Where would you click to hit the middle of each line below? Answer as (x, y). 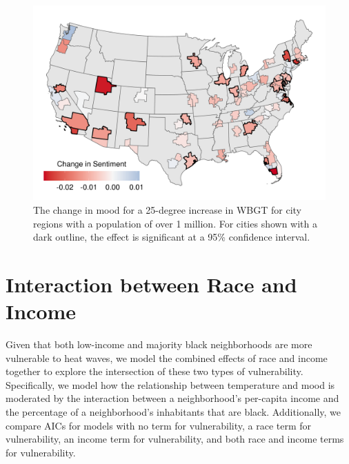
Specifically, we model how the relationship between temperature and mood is (170, 384)
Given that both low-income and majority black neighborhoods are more (159, 344)
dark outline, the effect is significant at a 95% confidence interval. (172, 237)
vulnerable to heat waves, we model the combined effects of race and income (167, 357)
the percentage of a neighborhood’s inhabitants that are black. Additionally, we (173, 412)
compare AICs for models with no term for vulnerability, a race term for (159, 425)
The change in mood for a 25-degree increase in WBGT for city (167, 209)
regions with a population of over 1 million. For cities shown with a (176, 223)
